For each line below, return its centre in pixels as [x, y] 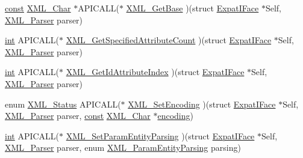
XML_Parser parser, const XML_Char [78, 116]
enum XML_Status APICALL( [63, 104]
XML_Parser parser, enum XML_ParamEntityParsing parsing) [123, 147]
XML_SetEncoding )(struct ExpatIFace [202, 104]
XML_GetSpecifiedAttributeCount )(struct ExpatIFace [169, 40]
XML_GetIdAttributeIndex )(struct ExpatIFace [155, 72]
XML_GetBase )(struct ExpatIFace [192, 8]
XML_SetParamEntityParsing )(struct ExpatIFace [160, 135]
